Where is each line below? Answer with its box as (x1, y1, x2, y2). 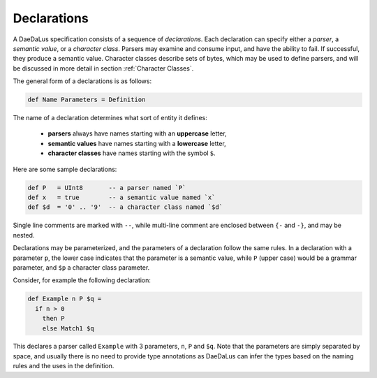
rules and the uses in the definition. (13, 362, 114, 370)
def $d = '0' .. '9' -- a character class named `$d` (27, 203, 223, 211)
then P (42, 314, 65, 323)
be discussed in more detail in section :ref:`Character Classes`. (13, 64, 194, 73)
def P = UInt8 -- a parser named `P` (27, 184, 186, 191)
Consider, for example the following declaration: (13, 276, 151, 284)
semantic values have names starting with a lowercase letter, (47, 139, 226, 147)
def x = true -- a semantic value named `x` (27, 194, 216, 202)
